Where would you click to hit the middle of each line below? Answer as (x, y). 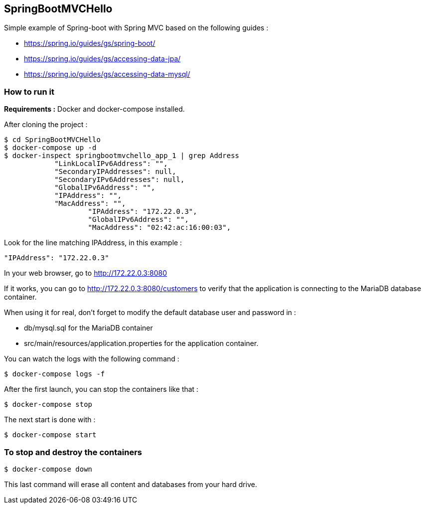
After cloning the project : (46, 125)
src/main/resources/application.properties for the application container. (141, 343)
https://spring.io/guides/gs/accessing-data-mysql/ (107, 74)
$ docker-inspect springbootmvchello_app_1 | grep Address (122, 156)
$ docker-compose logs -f (55, 374)
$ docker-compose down (48, 469)
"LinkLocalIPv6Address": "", (111, 164)
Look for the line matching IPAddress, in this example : (93, 243)
